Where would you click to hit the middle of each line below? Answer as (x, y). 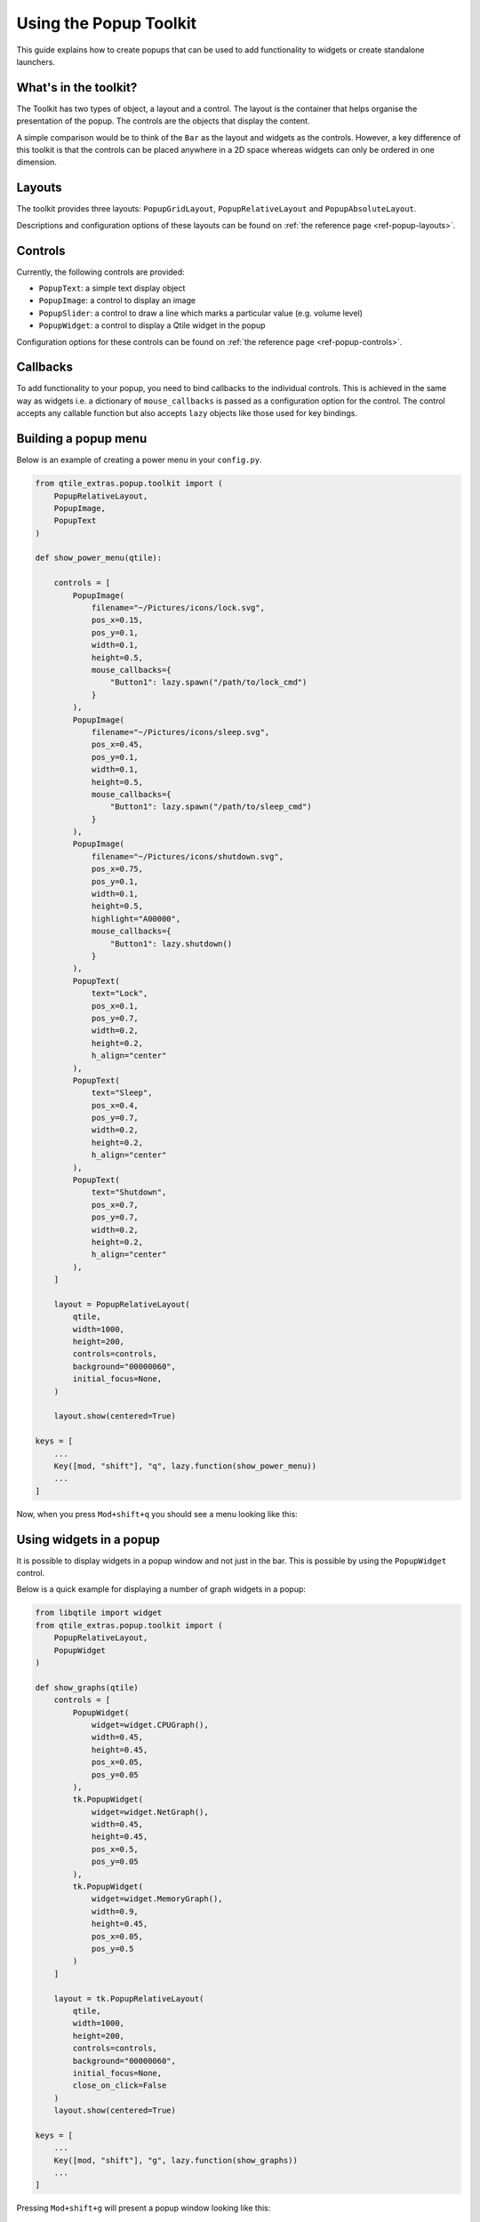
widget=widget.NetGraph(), (150, 1812)
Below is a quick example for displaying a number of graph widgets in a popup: (161, 1589)
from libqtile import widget (99, 1613)
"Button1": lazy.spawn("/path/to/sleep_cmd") (211, 807)
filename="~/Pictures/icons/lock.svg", (178, 608)
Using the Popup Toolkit (107, 23)
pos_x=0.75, (117, 869)
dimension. (37, 162)
